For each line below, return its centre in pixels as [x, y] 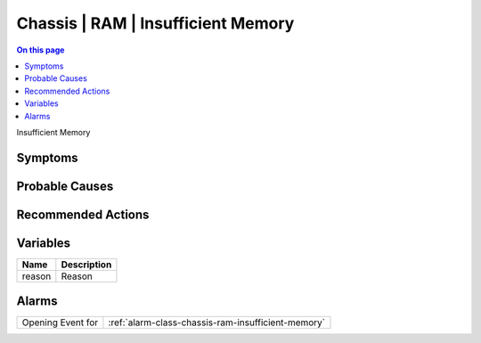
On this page [41, 50]
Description [86, 265]
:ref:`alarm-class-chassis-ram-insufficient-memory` [217, 323]
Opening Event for [60, 323]
